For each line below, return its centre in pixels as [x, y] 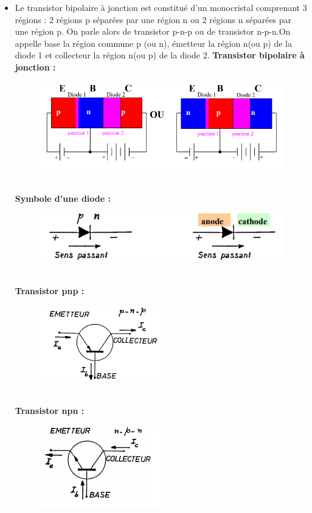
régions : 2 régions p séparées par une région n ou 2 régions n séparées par [153, 19]
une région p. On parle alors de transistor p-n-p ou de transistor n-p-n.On [153, 31]
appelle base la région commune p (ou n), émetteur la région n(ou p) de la [153, 43]
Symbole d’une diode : [63, 198]
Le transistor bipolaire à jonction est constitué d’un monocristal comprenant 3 [161, 7]
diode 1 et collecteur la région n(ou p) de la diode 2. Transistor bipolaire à [160, 55]
